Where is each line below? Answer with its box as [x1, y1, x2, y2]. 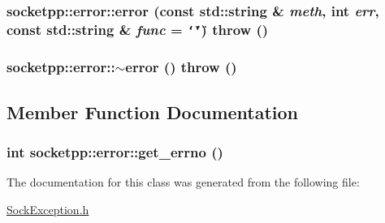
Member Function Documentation [6, 99, 299, 124]
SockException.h [6, 200, 89, 217]
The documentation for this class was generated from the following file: [6, 174, 360, 191]
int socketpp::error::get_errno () [6, 141, 223, 161]
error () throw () [125, 57, 237, 77]
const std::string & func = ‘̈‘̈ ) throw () [6, 19, 269, 39]
